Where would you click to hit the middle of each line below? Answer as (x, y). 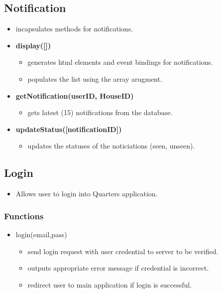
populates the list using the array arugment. (95, 78)
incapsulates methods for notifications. (74, 29)
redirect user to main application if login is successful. (110, 284)
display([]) (33, 45)
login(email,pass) (41, 234)
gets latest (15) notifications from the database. (100, 112)
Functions (24, 216)
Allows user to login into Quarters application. (87, 194)
